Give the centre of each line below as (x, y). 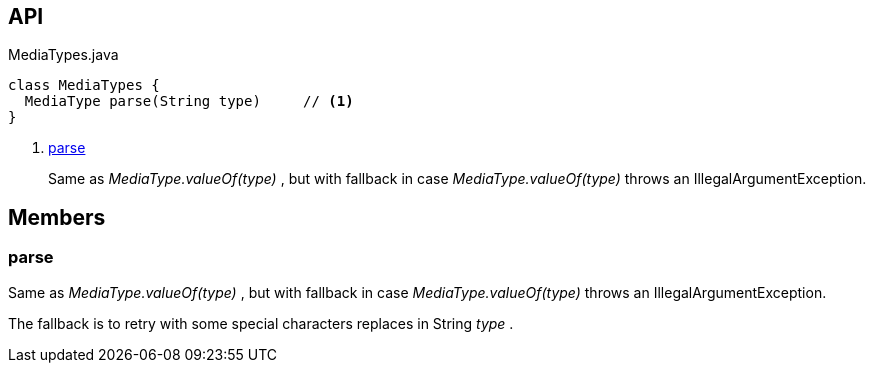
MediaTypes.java (63, 55)
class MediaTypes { (84, 85)
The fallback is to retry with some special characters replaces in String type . (261, 323)
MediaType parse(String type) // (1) (189, 101)
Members (57, 217)
